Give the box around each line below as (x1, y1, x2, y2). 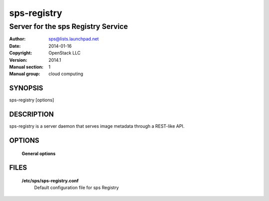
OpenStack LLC (48, 50, 81, 56)
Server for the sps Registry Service (9, 22, 128, 31)
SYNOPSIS (9, 84, 43, 92)
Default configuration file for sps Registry (34, 185, 119, 191)
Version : (9, 57, 27, 63)
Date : (9, 43, 21, 49)
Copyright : (9, 50, 32, 56)
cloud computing (48, 71, 83, 77)
